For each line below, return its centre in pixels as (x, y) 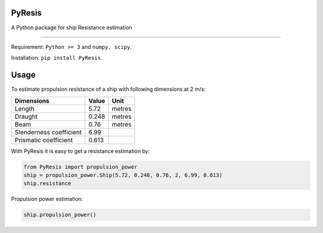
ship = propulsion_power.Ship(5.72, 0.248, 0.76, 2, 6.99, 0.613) (123, 175)
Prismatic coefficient (44, 140)
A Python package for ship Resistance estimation (72, 27)
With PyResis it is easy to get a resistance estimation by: (80, 151)
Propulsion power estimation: (47, 199)
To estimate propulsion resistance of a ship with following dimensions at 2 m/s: (108, 89)
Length (25, 109)
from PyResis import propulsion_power (80, 167)
